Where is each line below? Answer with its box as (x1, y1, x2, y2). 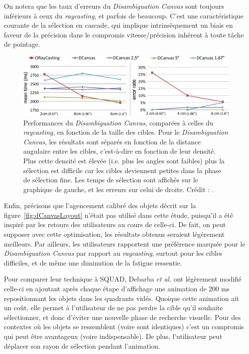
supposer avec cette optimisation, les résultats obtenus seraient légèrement (4, 229, 225, 239)
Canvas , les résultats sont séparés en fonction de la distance (23, 136, 201, 146)
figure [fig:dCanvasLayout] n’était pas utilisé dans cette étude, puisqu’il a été (4, 210, 233, 220)
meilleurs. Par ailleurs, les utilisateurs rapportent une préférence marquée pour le (4, 238, 246, 248)
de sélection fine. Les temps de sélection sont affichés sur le (23, 175, 199, 185)
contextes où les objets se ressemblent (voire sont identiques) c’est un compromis (4, 321, 244, 332)
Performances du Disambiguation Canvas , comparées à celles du (23, 117, 214, 127)
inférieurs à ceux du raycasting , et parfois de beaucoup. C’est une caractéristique (4, 10, 244, 20)
